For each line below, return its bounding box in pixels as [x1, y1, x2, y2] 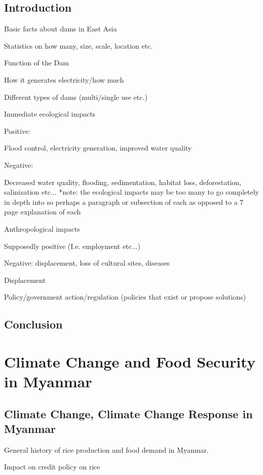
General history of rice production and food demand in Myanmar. [4, 444, 209, 455]
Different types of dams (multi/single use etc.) [4, 91, 147, 102]
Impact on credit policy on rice [4, 461, 100, 472]
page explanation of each [4, 206, 81, 217]
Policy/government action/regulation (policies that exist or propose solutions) [4, 291, 246, 302]
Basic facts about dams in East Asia [4, 23, 117, 34]
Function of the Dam [4, 57, 69, 68]
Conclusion [4, 316, 63, 332]
